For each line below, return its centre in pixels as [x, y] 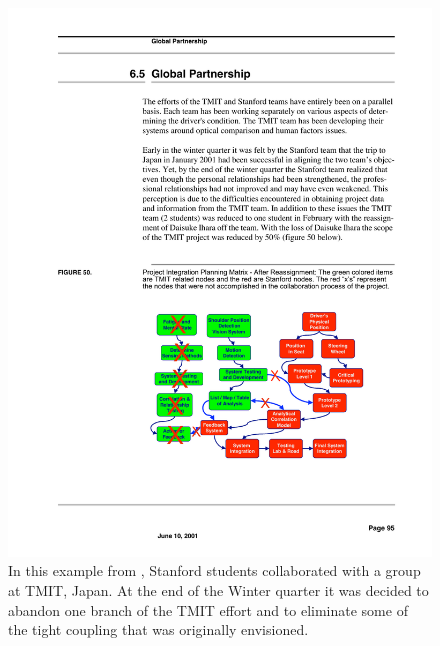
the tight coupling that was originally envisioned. [158, 629]
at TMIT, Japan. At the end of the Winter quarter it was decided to [218, 590]
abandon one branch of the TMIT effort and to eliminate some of [208, 609]
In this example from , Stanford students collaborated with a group [214, 570]
